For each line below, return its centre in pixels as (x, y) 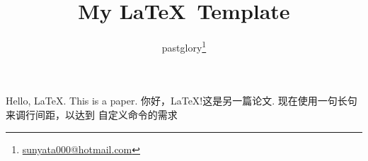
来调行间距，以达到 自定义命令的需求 (92, 114)
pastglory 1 (184, 46)
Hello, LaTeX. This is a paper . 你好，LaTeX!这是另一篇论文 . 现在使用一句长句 (182, 101)
